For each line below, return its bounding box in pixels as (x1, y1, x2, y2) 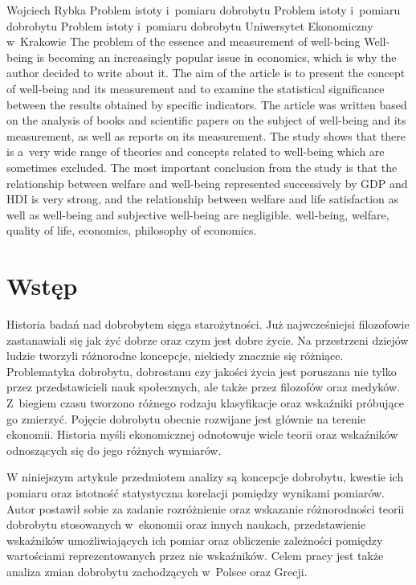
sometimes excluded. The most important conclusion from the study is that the (6, 158, 398, 175)
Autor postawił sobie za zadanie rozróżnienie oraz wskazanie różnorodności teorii (6, 500, 405, 517)
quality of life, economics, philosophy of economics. (6, 222, 257, 239)
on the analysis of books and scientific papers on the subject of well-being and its (6, 112, 406, 129)
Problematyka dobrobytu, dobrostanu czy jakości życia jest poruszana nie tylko (6, 362, 397, 379)
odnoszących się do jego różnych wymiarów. (6, 441, 222, 458)
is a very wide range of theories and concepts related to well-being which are (6, 143, 385, 160)
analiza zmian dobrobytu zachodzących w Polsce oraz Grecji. (6, 562, 308, 579)
